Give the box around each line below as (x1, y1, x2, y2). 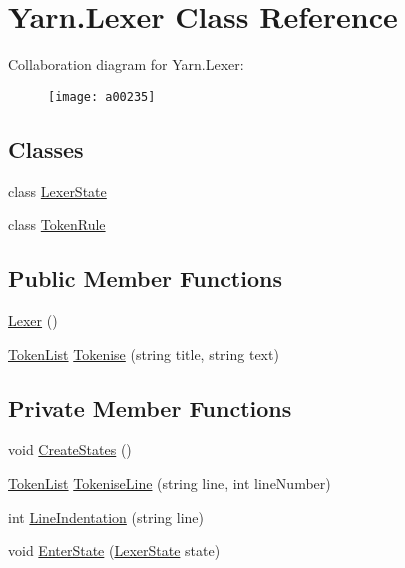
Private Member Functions (8, 392, 292, 423)
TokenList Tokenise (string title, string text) (8, 343, 279, 364)
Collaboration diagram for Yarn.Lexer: (8, 54, 244, 75)
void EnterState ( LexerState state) (8, 540, 221, 561)
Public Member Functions (8, 263, 282, 294)
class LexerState (8, 180, 107, 201)
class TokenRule (8, 214, 106, 235)
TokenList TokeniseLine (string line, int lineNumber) (8, 472, 331, 493)
